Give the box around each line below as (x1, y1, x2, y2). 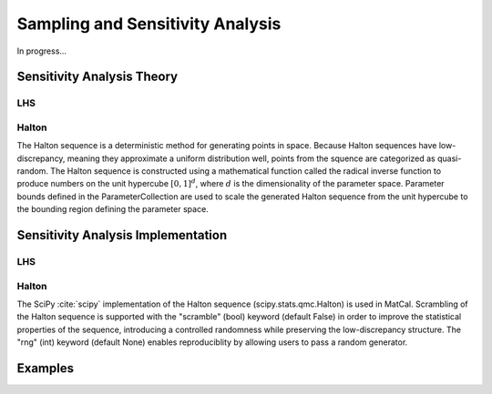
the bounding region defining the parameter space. (16, 204, 209, 215)
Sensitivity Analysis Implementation (16, 227, 228, 243)
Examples (16, 360, 75, 376)
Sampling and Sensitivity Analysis (16, 14, 282, 34)
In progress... (16, 45, 67, 56)
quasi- (437, 153, 462, 164)
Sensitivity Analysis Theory (16, 69, 178, 85)
